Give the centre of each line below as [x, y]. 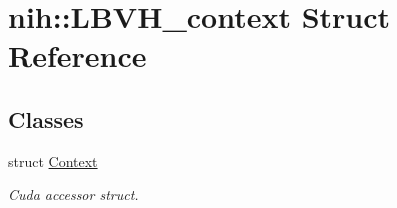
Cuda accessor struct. [73, 194]
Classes [46, 118]
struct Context [53, 160]
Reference [77, 55]
